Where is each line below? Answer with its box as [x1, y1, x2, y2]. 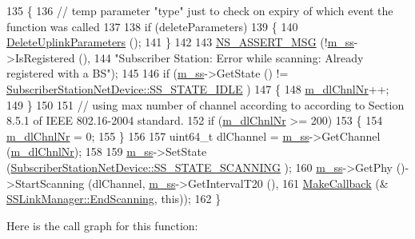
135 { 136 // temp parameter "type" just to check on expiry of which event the [6, 2, 393, 18]
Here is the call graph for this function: [6, 217, 198, 233]
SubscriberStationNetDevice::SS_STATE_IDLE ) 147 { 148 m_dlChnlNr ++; [6, 80, 389, 97]
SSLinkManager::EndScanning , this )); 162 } [6, 190, 221, 207]
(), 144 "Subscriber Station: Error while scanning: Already [78, 49, 364, 66]
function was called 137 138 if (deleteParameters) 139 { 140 [6, 18, 298, 34]
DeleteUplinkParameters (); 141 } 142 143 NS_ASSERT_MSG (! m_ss [6, 34, 354, 50]
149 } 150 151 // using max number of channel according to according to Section [6, 96, 405, 113]
